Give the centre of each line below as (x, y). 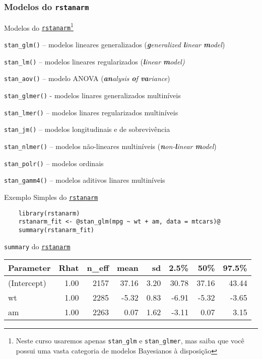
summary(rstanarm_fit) (56, 230)
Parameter (29, 268)
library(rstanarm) (49, 213)
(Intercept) (27, 283)
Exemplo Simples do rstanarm (51, 197)
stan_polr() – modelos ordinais (54, 163)
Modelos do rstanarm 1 (39, 27)
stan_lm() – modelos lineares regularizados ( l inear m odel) (94, 61)
